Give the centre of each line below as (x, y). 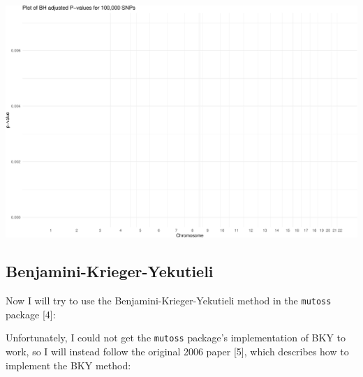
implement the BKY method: (68, 365)
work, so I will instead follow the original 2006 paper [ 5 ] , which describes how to (177, 351)
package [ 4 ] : (31, 314)
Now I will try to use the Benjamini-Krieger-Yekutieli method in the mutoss (169, 301)
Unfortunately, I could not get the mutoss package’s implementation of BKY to (176, 338)
